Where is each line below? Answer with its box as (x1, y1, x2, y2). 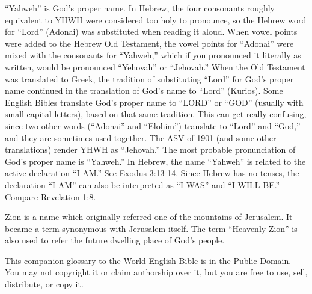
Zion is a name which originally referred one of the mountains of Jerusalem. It (5, 210, 293, 223)
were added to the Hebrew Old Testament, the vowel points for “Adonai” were (5, 37, 294, 49)
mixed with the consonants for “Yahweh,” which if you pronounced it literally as (5, 49, 301, 61)
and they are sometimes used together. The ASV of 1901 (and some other (5, 131, 277, 144)
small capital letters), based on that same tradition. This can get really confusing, (5, 108, 307, 120)
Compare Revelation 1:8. (5, 190, 96, 203)
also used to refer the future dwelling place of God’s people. (5, 234, 225, 247)
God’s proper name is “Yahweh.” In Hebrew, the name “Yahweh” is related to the (5, 155, 306, 167)
